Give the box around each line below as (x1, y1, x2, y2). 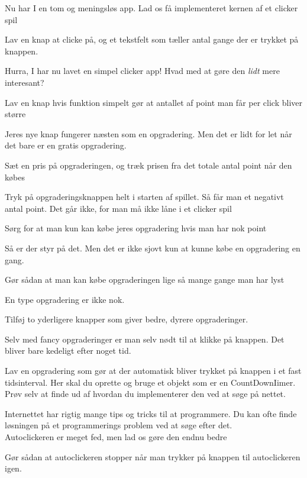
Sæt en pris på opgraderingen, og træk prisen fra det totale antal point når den (5, 159, 292, 171)
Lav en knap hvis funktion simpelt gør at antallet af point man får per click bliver (5, 96, 302, 108)
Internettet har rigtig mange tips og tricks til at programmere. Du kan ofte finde (5, 407, 297, 419)
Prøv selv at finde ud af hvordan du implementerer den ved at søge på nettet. (5, 387, 286, 400)
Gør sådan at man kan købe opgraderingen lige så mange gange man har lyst (5, 273, 285, 286)
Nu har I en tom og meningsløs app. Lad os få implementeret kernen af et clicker (5, 2, 298, 14)
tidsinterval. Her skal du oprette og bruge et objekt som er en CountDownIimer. (5, 376, 296, 388)
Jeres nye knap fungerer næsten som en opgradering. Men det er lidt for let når (5, 127, 292, 140)
